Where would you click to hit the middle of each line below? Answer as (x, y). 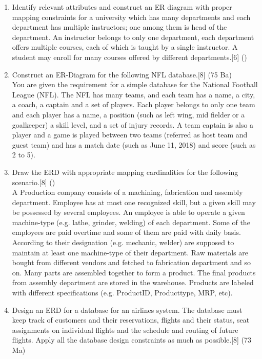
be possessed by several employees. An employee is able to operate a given (128, 212)
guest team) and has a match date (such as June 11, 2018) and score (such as (134, 144)
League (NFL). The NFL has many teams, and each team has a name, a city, (134, 94)
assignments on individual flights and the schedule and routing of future (125, 330)
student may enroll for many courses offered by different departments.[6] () (129, 57)
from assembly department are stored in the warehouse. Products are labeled (133, 282)
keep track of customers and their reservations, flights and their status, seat (131, 320)
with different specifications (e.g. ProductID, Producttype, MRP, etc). (122, 293)
